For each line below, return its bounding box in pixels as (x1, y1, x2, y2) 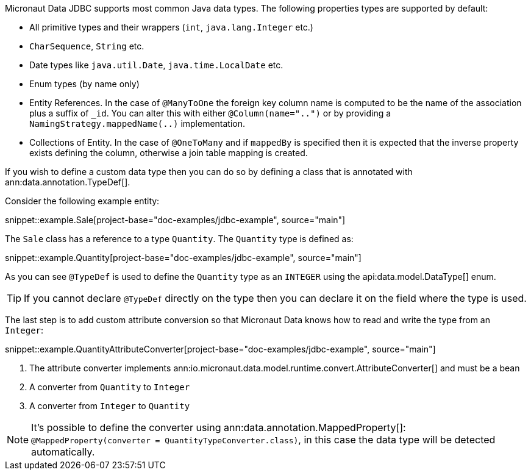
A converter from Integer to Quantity (29, 401, 190, 411)
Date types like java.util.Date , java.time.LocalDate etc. (29, 60, 283, 70)
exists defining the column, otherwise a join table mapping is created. (29, 148, 308, 158)
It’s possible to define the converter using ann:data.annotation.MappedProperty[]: (31, 421, 406, 434)
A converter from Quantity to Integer (29, 382, 190, 392)
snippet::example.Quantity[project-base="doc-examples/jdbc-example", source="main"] (5, 252, 362, 263)
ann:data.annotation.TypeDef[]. (5, 177, 130, 187)
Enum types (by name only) (29, 79, 140, 89)
